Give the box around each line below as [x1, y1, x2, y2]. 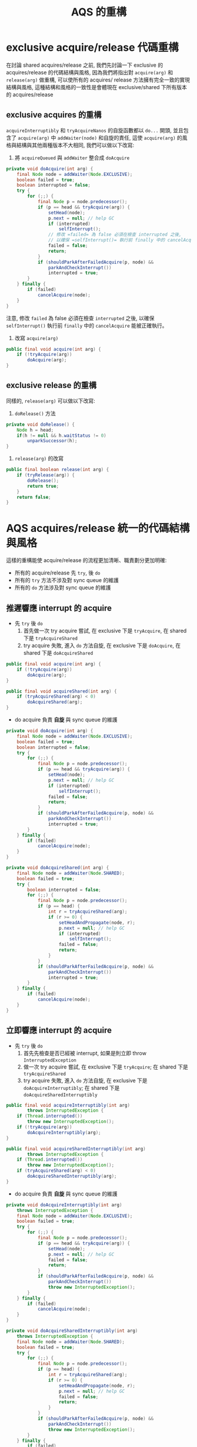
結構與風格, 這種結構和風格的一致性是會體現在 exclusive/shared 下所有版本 [6, 83, 187, 90]
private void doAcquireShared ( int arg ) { [6, 865, 109, 871]
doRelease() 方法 [14, 410, 56, 417]
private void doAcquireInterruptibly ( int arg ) [6, 1202, 122, 1208]
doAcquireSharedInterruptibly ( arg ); [27, 1173, 117, 1179]
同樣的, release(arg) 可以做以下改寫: [6, 397, 95, 404]
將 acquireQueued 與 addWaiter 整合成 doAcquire [14, 154, 130, 161]
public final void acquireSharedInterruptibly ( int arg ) [6, 1146, 146, 1152]
